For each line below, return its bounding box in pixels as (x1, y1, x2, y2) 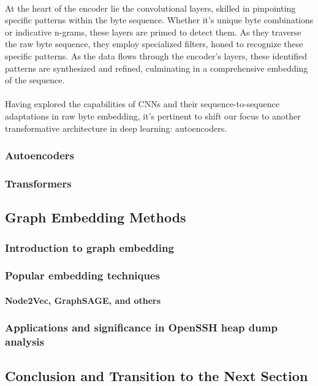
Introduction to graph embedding (5, 240, 174, 255)
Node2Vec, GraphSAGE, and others (5, 293, 161, 306)
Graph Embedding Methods (5, 208, 186, 227)
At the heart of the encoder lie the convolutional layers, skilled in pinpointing (5, 1, 296, 14)
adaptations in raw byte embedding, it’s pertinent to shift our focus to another (5, 109, 301, 122)
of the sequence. (5, 74, 65, 86)
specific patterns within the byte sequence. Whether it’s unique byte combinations (5, 13, 314, 26)
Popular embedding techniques (5, 268, 160, 283)
